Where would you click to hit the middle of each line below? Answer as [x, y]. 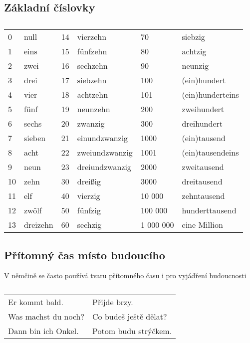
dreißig [89, 181]
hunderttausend [209, 210]
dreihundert [202, 124]
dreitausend [202, 181]
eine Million [202, 225]
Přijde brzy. [113, 302]
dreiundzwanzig [104, 167]
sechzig [89, 225]
